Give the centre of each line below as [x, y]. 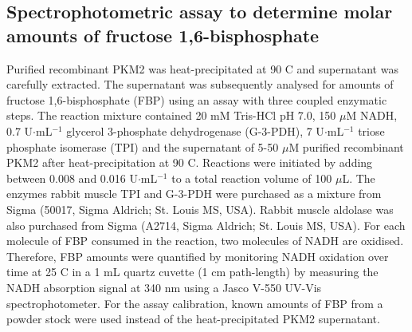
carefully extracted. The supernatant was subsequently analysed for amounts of [200, 84]
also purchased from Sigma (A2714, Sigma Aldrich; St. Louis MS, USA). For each [206, 225]
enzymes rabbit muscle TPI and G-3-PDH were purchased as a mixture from [194, 194]
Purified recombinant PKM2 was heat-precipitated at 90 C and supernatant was [202, 68]
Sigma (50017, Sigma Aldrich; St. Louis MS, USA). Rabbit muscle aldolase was [200, 209]
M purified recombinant [346, 146]
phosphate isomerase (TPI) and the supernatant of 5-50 [143, 146]
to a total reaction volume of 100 [252, 178]
